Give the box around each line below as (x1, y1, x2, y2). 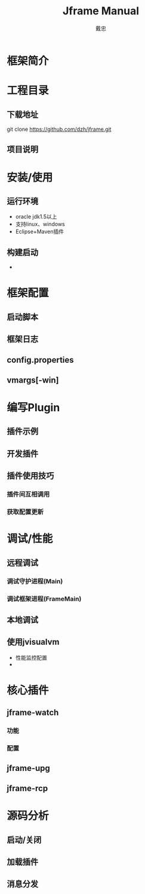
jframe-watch (7, 708, 59, 718)
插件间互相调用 (7, 490, 50, 498)
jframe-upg (7, 763, 50, 773)
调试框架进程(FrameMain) (7, 595, 82, 603)
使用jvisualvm (7, 637, 60, 647)
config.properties (7, 354, 74, 365)
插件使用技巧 (7, 471, 54, 481)
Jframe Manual (62, 4, 140, 18)
